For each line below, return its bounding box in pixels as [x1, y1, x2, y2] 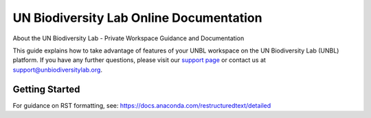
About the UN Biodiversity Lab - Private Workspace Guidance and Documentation [12, 34, 245, 42]
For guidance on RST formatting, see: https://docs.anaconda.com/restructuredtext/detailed [12, 101, 271, 109]
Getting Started [12, 83, 80, 95]
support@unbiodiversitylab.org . [12, 65, 103, 74]
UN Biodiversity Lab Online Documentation [12, 10, 262, 25]
